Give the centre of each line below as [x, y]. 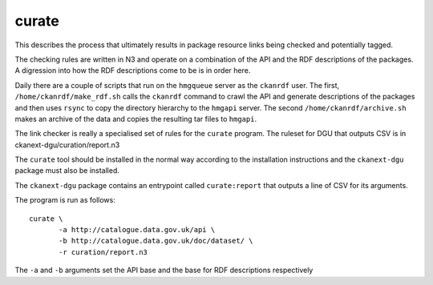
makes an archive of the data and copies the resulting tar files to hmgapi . [136, 118]
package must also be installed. [67, 171]
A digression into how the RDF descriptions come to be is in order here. [133, 70]
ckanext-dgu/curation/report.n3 [67, 145]
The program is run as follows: [65, 200]
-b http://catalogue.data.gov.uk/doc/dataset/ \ [156, 241]
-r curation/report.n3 [103, 252]
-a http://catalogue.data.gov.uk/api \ [137, 230]
